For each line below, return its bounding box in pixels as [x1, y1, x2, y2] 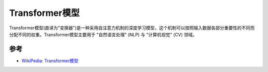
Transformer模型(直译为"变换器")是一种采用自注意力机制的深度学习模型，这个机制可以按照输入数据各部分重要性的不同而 [9, 25, 255, 31]
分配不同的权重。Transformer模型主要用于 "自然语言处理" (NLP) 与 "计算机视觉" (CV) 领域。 [9, 31, 197, 37]
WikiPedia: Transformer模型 [21, 58, 79, 64]
